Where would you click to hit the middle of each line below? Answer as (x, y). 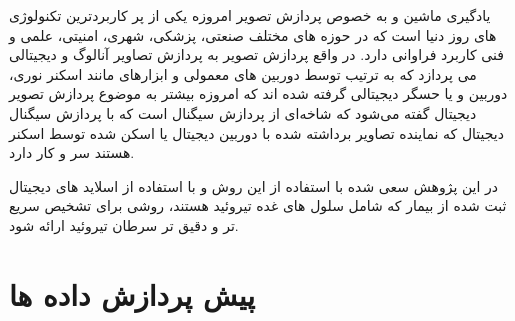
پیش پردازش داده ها (132, 293)
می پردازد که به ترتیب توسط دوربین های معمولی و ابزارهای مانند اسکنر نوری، (243, 73)
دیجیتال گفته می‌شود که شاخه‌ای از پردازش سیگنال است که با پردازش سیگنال (243, 112)
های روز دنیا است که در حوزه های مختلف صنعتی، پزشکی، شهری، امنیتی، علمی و (253, 34)
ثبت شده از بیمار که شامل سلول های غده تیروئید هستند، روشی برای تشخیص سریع (258, 205)
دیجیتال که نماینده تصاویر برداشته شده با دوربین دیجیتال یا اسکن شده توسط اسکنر (256, 132)
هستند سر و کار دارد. (72, 152)
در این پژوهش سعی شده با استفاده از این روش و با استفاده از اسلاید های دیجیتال (254, 185)
